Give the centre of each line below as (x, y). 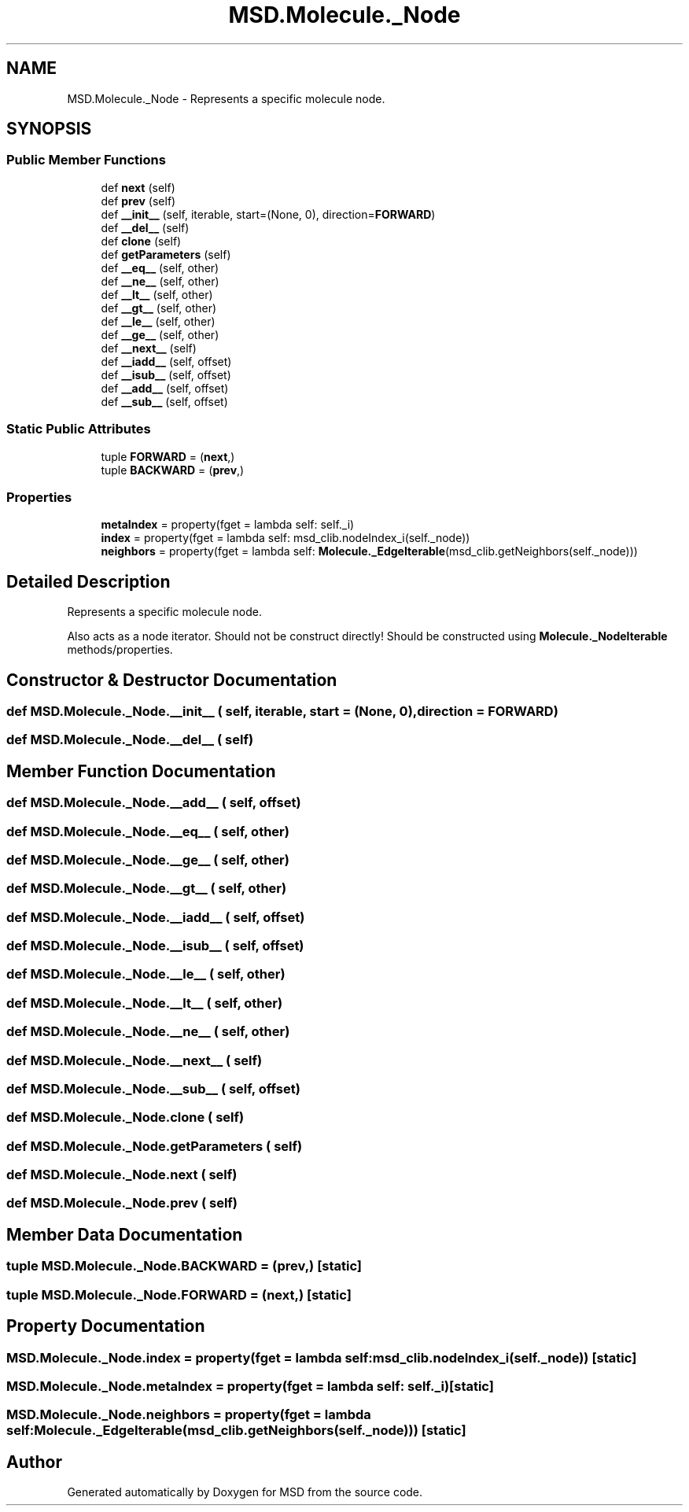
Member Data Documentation (125, 1234)
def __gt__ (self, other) (159, 308)
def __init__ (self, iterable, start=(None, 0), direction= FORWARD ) (268, 214)
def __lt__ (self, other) (157, 294)
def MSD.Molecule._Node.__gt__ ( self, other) (147, 889)
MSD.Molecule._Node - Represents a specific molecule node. (226, 98)
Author (34, 1462)
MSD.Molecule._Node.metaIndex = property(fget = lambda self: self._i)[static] (250, 1386)
